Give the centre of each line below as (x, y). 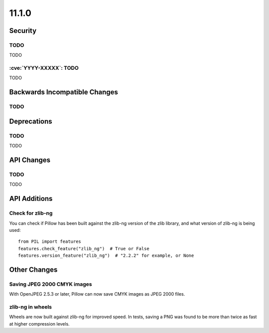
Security (23, 31)
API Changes (30, 160)
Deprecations (31, 121)
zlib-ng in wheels (31, 307)
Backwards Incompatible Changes (64, 92)
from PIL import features (50, 242)
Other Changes (33, 269)
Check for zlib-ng (31, 213)
